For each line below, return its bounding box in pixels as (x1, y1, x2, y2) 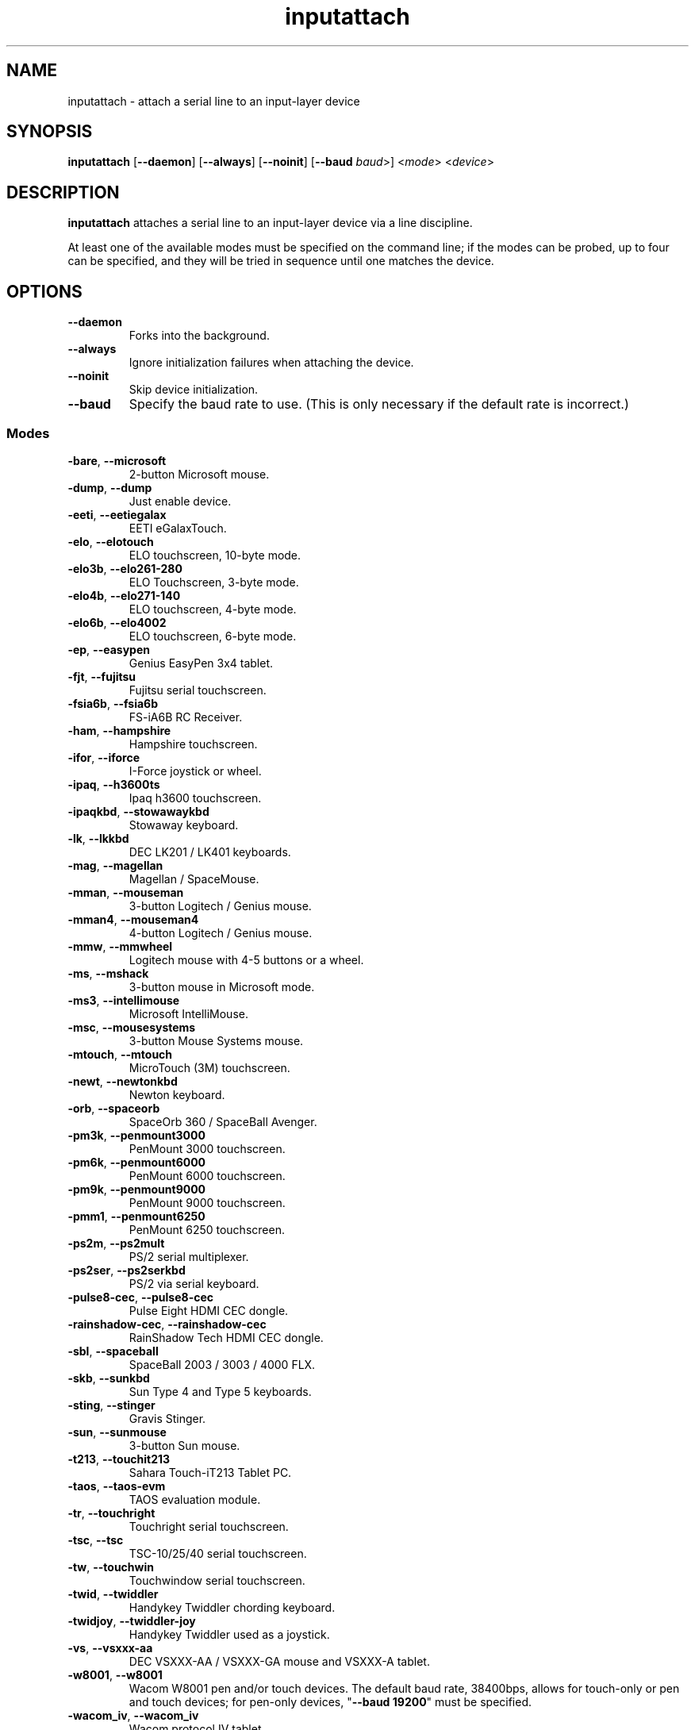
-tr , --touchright (67, 1505, 156, 1520)
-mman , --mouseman (67, 885, 184, 899)
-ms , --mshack (67, 966, 149, 980)
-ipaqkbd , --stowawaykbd (67, 804, 209, 818)
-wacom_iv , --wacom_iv (67, 1708, 199, 1722)
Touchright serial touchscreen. (129, 1519, 289, 1533)
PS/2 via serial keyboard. (129, 1276, 259, 1290)
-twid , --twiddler (67, 1586, 159, 1601)
